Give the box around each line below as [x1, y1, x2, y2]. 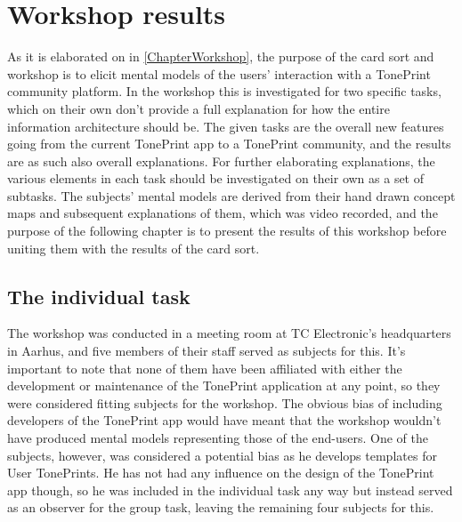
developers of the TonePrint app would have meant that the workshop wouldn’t [7, 411, 442, 430]
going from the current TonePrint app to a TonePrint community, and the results [7, 134, 451, 153]
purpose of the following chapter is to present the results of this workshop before [7, 221, 447, 240]
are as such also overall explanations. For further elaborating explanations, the [7, 151, 435, 170]
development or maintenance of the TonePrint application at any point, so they [7, 376, 441, 395]
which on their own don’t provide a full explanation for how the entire [7, 99, 390, 117]
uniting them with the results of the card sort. [7, 238, 260, 257]
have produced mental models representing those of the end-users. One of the [7, 429, 429, 447]
